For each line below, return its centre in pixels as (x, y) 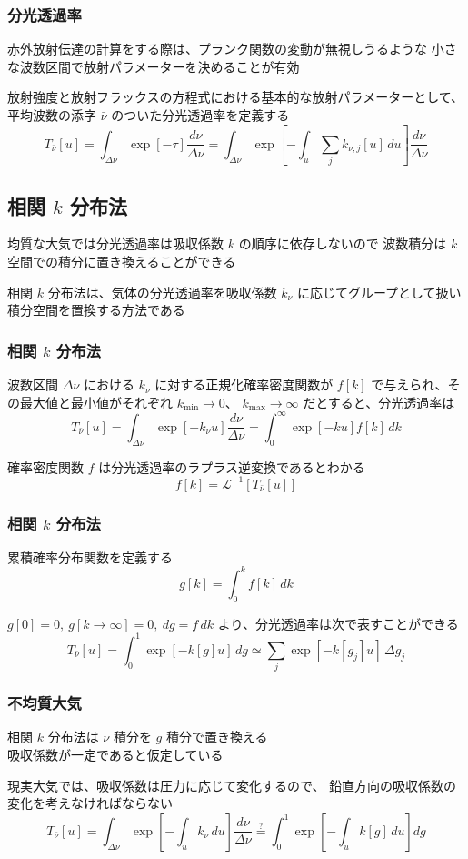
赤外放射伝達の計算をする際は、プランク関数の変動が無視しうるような (217, 49)
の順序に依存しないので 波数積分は (343, 243)
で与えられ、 (409, 384)
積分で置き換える (217, 737)
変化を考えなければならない (90, 803)
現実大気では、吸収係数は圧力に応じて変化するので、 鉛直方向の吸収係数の (232, 785)
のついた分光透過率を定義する (200, 115)
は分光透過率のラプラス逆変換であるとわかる (232, 466)
